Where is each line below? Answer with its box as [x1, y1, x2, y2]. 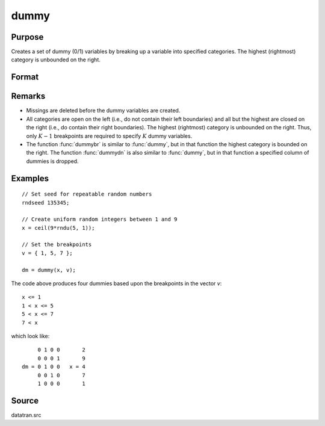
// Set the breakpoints [22, 241, 92, 248]
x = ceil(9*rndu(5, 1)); [22, 224, 95, 231]
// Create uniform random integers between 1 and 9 [22, 216, 178, 223]
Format [11, 72, 39, 82]
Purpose [11, 32, 44, 42]
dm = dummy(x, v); [22, 267, 76, 273]
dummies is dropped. [26, 157, 79, 165]
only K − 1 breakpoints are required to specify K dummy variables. [26, 132, 193, 140]
